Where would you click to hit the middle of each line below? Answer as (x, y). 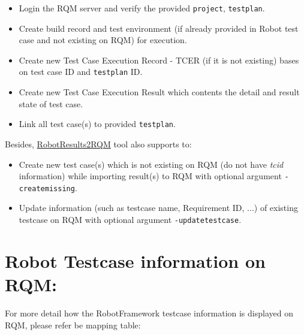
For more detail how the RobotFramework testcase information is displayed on (149, 313)
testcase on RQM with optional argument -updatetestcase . (130, 220)
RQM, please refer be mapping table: (73, 325)
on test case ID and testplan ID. (81, 72)
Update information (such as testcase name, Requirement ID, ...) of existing (158, 208)
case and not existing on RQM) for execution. (103, 40)
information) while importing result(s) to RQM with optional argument (150, 176)
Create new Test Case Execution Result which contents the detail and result (159, 92)
